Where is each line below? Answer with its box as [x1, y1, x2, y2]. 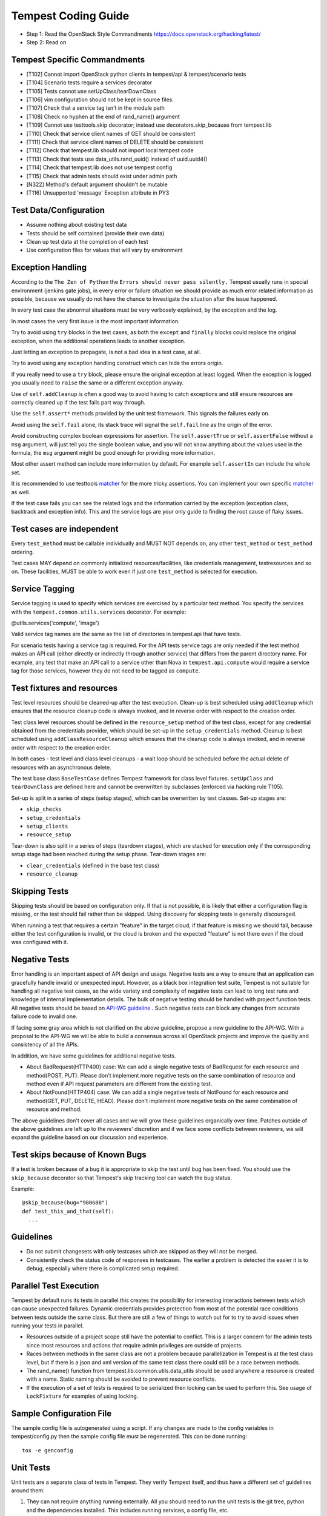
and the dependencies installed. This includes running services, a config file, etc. [26, 1506, 230, 1514]
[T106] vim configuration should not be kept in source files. [26, 96, 174, 103]
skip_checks [26, 806, 62, 813]
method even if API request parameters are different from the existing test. [26, 1080, 213, 1087]
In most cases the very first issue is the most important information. [11, 317, 180, 324]
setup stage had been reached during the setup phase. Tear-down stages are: [11, 851, 206, 858]
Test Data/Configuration [11, 205, 105, 215]
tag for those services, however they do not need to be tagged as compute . [11, 667, 200, 674]
